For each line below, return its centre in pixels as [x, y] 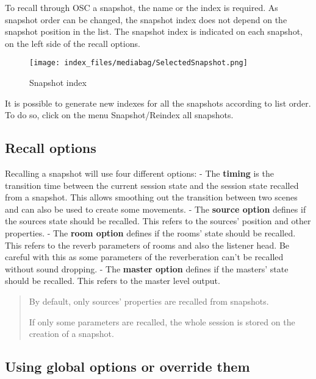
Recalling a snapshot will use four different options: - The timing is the [139, 173]
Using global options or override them [127, 367]
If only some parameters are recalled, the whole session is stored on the [162, 321]
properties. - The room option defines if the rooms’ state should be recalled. [150, 232]
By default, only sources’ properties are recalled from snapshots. [149, 301]
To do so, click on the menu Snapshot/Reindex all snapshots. [119, 115]
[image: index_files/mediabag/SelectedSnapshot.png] [138, 63]
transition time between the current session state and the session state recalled [152, 185]
